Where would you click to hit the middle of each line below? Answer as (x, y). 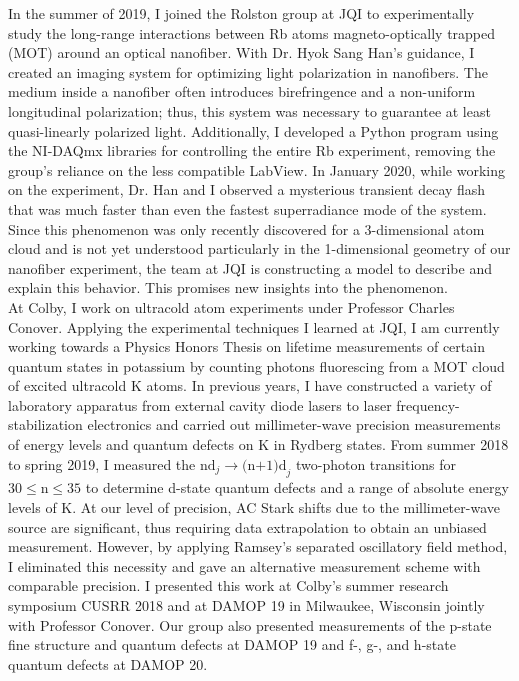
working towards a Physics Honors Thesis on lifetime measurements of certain (246, 346)
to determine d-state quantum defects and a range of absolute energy (297, 487)
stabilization (45, 424)
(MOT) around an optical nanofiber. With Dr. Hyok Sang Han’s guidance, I (241, 52)
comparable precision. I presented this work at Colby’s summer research (228, 585)
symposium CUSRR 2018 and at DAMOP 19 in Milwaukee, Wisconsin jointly (246, 605)
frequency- (428, 404)
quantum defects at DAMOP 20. (108, 663)
